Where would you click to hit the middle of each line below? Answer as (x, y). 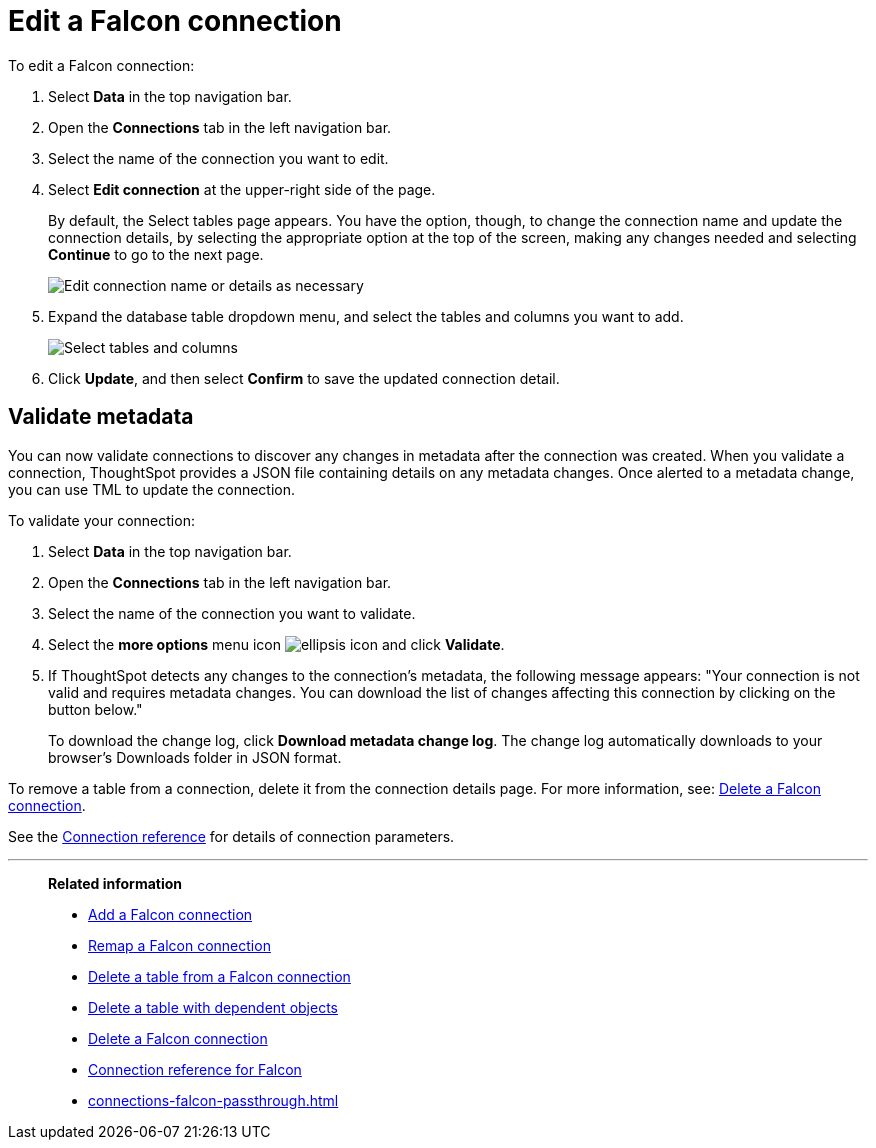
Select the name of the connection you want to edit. (218, 158)
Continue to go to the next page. (156, 254)
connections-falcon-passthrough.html (213, 1100)
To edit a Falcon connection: (101, 65)
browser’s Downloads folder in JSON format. (195, 757)
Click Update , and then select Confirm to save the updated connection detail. (304, 378)
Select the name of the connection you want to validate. (232, 613)
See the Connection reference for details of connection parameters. (231, 836)
